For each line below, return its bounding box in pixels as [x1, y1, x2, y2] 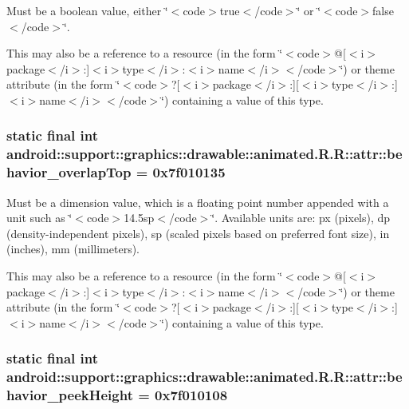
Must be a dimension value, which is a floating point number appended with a [6, 193, 389, 210]
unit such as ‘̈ [6, 209, 73, 226]
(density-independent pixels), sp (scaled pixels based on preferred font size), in [6, 224, 390, 241]
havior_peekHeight [6, 385, 133, 405]
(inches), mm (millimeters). [6, 240, 140, 257]
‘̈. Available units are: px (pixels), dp [211, 209, 391, 226]
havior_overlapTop [6, 162, 132, 182]
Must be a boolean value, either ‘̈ [6, 2, 168, 18]
